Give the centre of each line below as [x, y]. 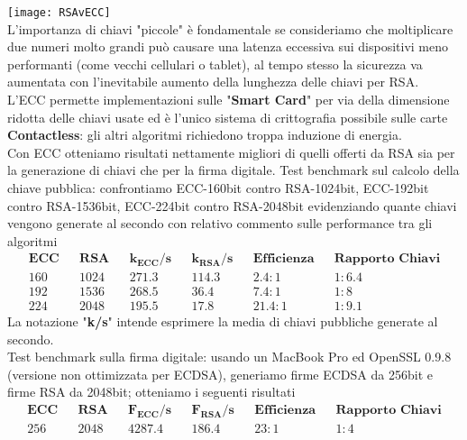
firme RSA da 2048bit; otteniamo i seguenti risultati [151, 392]
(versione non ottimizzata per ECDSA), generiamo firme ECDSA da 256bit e [220, 374]
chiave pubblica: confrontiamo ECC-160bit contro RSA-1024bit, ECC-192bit [218, 188]
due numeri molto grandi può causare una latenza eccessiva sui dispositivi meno [228, 46]
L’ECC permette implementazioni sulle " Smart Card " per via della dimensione [229, 100]
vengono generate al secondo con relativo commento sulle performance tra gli [220, 223]
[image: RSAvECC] [59, 13]
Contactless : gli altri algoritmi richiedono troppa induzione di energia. [205, 135]
